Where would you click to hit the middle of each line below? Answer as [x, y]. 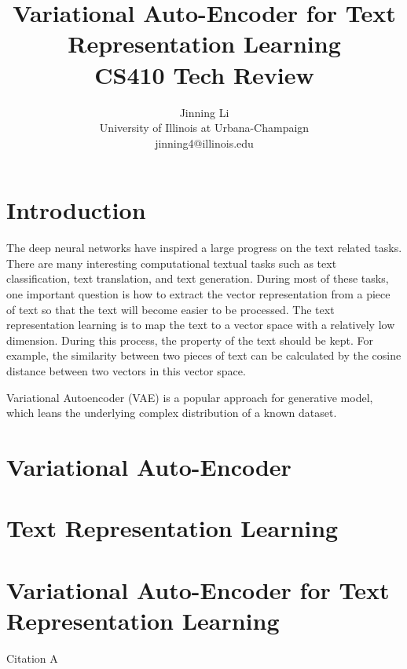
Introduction [76, 210]
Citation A [32, 658]
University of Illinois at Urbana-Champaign [204, 128]
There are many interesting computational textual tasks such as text [172, 263]
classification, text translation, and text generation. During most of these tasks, [198, 278]
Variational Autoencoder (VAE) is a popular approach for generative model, [190, 397]
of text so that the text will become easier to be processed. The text [170, 309]
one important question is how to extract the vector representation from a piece [198, 294]
